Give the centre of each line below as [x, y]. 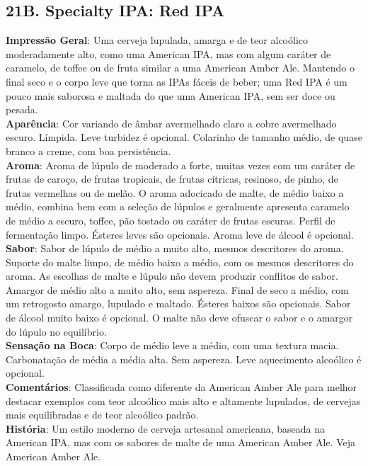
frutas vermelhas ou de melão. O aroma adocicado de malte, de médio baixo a [175, 192]
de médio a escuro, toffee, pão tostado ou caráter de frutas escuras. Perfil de [171, 220]
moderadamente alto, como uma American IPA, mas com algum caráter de [168, 53]
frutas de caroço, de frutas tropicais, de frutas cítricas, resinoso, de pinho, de [172, 179]
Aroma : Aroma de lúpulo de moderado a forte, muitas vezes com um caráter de [180, 165]
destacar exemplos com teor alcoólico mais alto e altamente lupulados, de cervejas [183, 400]
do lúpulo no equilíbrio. [56, 331]
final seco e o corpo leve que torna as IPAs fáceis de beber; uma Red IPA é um [177, 81]
